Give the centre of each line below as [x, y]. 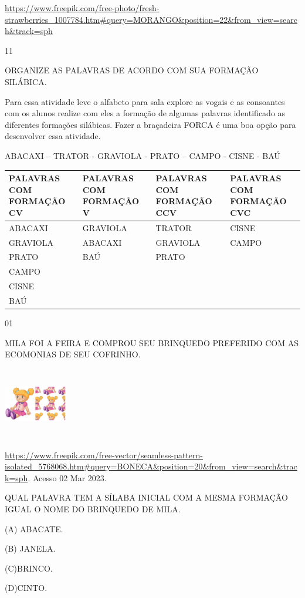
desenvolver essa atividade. [53, 136]
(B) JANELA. [30, 548]
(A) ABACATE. [34, 528]
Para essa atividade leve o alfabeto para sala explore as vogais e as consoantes [145, 101]
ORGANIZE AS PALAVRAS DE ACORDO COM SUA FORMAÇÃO [132, 70]
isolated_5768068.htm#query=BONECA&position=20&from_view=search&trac [151, 466]
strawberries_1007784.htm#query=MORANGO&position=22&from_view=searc [151, 19]
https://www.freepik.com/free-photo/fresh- [82, 8]
